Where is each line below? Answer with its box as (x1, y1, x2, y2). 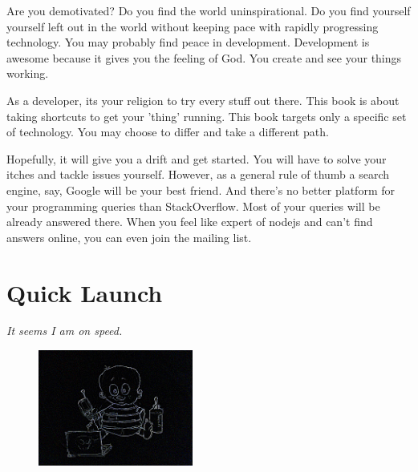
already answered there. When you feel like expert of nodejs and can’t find (6, 213, 373, 230)
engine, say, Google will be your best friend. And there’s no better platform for (6, 181, 395, 198)
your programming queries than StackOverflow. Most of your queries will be (6, 197, 380, 214)
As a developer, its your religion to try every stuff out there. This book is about (6, 91, 400, 108)
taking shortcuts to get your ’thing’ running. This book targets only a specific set (6, 107, 407, 124)
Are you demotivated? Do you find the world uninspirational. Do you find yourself (6, 2, 411, 18)
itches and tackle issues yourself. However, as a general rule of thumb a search (6, 166, 390, 183)
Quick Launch (6, 276, 163, 309)
